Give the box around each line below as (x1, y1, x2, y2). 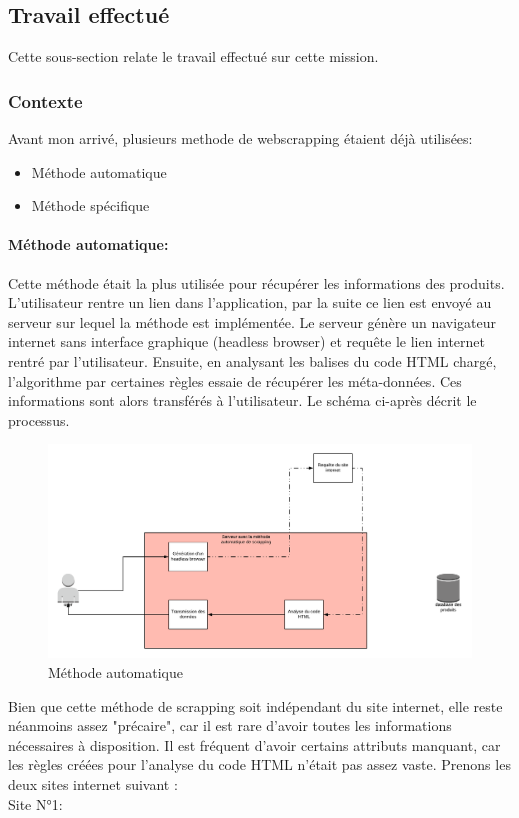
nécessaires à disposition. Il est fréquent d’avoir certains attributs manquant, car (8, 734, 501, 755)
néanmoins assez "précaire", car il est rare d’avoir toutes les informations (8, 715, 452, 736)
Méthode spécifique (31, 195, 150, 216)
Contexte (8, 88, 83, 113)
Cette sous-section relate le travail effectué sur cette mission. (8, 46, 379, 67)
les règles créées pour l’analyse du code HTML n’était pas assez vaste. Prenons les (8, 754, 511, 775)
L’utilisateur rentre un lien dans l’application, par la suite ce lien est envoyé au (8, 292, 492, 313)
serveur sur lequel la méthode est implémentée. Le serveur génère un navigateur (8, 311, 496, 332)
